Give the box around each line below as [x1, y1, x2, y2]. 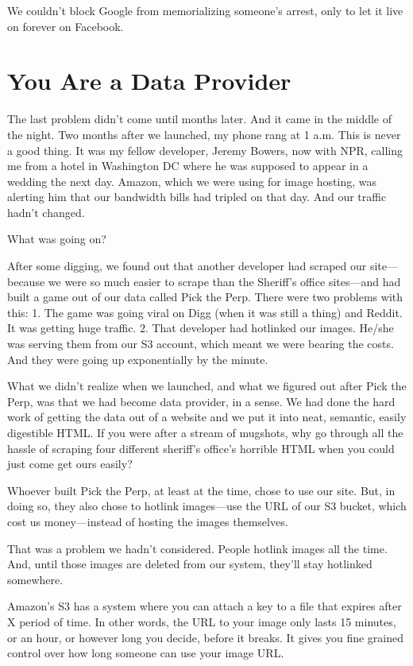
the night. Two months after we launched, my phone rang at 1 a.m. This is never [7, 126, 401, 142]
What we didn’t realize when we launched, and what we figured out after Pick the [7, 378, 407, 394]
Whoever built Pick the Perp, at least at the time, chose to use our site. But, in [7, 482, 396, 498]
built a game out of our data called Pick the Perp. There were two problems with [7, 288, 403, 305]
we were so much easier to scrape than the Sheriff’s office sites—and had [48, 273, 401, 289]
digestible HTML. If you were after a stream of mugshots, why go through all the [7, 424, 403, 440]
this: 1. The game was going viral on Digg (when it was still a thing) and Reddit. [7, 304, 403, 320]
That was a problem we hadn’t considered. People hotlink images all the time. [7, 540, 388, 556]
